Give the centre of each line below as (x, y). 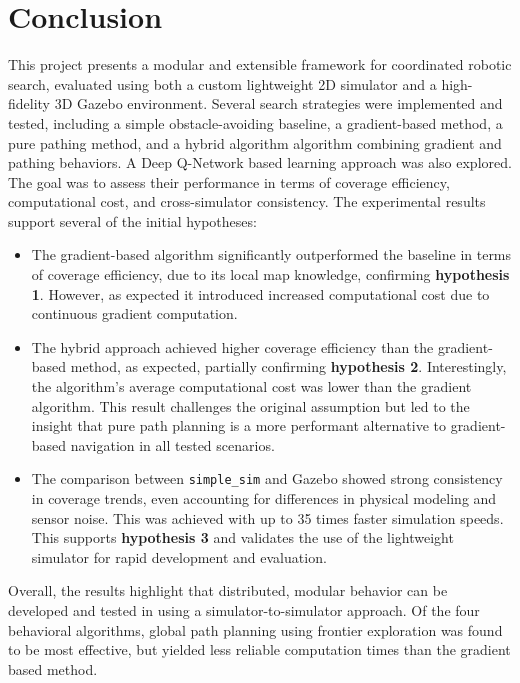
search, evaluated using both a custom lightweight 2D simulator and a (222, 83)
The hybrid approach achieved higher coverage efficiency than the (232, 346)
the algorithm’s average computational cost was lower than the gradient (251, 386)
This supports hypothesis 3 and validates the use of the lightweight (242, 537)
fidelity (29, 103)
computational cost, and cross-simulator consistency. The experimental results (247, 201)
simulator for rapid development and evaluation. (179, 556)
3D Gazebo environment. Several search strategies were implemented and (278, 103)
